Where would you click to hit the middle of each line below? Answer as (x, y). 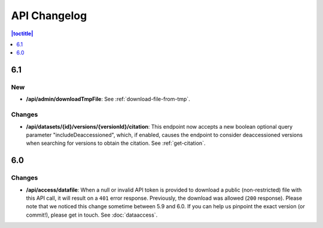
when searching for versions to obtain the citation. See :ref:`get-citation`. (116, 143)
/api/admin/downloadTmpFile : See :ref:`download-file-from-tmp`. (108, 99)
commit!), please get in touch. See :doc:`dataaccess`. (92, 215)
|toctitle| (22, 34)
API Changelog (49, 16)
